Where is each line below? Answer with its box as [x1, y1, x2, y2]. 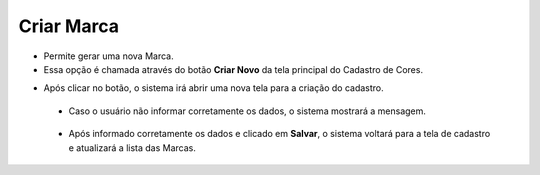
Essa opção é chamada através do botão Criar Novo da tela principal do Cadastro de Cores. [43, 63, 424, 75]
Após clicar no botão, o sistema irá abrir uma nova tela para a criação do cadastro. [43, 82, 384, 94]
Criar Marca [18, 15, 120, 37]
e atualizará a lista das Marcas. [68, 141, 197, 154]
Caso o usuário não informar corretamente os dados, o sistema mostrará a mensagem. [68, 105, 427, 117]
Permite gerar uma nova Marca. [43, 50, 174, 62]
